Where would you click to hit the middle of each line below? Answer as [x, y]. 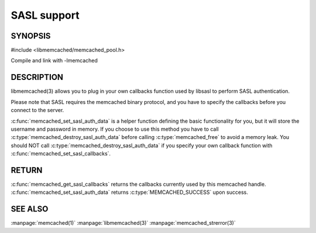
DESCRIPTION [37, 77]
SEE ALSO [30, 209]
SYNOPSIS [31, 36]
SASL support [45, 15]
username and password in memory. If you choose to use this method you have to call [115, 129]
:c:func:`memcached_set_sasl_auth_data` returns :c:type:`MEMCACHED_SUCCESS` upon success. [129, 192]
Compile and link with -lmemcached [54, 61]
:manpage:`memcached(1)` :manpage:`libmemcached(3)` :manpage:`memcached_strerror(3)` [123, 223]
